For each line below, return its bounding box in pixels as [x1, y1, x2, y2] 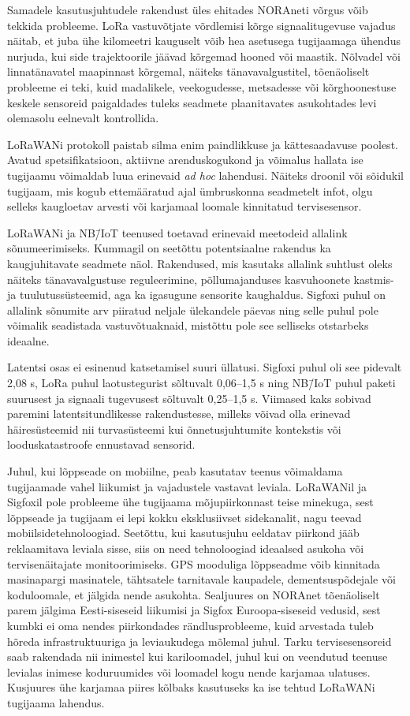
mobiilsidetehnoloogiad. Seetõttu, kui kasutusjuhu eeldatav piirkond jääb [7, 524, 360, 541]
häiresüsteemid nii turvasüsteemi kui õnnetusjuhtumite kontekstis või [7, 420, 341, 437]
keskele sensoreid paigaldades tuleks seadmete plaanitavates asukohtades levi [7, 94, 377, 110]
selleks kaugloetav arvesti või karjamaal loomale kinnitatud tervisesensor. [7, 198, 362, 214]
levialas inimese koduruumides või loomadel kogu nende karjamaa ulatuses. [7, 663, 371, 680]
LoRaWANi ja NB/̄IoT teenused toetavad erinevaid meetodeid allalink [7, 224, 348, 241]
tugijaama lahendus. [7, 694, 105, 710]
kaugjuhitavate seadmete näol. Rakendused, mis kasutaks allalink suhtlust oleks [7, 255, 393, 271]
